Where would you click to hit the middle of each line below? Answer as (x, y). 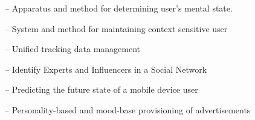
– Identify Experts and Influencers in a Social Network (106, 69)
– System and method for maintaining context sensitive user (116, 28)
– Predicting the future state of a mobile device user (102, 89)
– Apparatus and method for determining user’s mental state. (119, 8)
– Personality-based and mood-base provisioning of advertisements (128, 109)
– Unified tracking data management (73, 49)
